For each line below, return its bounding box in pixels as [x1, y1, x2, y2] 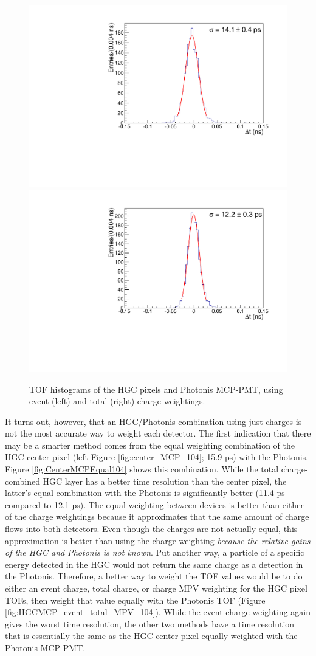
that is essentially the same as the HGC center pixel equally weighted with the [5, 629, 298, 642]
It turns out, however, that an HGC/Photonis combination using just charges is [5, 415, 302, 427]
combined [5, 474, 40, 487]
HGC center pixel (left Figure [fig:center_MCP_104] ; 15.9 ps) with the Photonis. [5, 451, 309, 463]
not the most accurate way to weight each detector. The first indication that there [5, 427, 311, 440]
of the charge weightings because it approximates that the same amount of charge [5, 510, 309, 523]
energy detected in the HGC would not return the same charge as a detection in [5, 558, 303, 570]
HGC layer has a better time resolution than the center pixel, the [43, 474, 287, 487]
